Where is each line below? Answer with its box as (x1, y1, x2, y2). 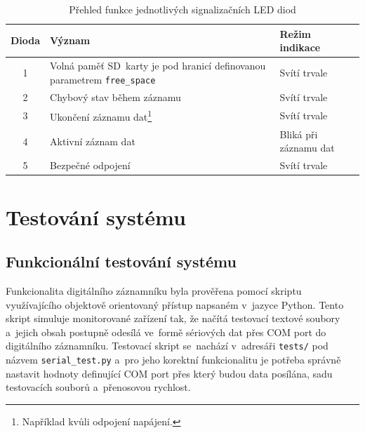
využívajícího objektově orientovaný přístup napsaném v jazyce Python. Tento (6, 297, 344, 312)
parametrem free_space (50, 72, 156, 86)
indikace (279, 40, 321, 55)
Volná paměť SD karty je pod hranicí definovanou (50, 58, 266, 73)
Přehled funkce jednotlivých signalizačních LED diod (69, 2, 296, 16)
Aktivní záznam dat (50, 133, 135, 148)
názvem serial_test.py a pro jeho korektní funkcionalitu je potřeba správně (6, 352, 341, 367)
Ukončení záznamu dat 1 (50, 107, 152, 124)
